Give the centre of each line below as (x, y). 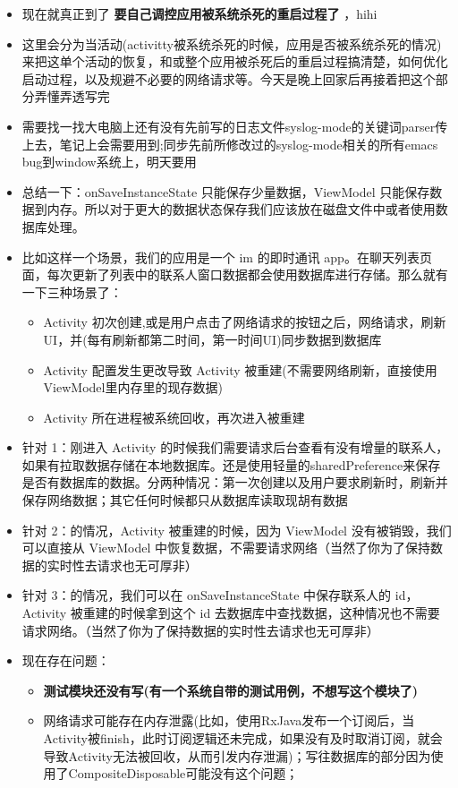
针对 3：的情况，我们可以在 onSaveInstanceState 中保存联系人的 (207, 595)
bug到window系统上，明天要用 (109, 162)
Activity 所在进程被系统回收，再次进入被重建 (174, 417)
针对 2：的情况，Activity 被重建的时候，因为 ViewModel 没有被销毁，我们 (237, 530)
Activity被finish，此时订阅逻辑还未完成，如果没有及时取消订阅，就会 (243, 738)
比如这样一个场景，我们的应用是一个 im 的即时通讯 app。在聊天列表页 (227, 257)
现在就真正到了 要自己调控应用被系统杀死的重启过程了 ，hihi (199, 13)
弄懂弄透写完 (72, 96)
